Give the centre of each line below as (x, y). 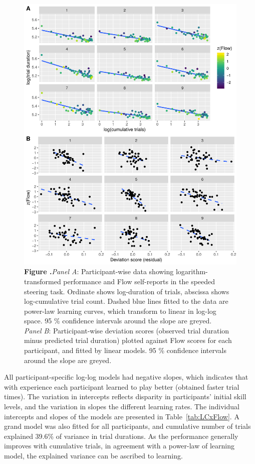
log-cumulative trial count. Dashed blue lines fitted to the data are (126, 301)
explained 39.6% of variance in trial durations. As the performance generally (121, 436)
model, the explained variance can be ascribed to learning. (93, 455)
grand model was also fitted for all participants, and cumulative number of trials (127, 426)
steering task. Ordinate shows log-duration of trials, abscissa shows (127, 291)
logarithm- (192, 271)
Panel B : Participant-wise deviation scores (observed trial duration (127, 330)
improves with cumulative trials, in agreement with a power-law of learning (119, 446)
